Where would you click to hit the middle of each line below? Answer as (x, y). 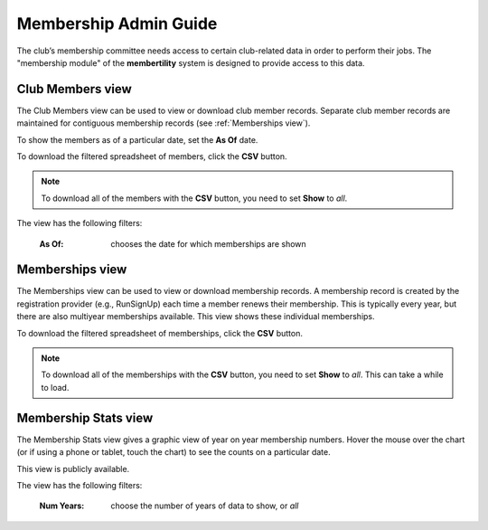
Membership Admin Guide (117, 24)
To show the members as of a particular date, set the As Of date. (137, 139)
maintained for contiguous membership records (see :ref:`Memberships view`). (164, 123)
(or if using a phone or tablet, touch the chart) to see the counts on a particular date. (174, 452)
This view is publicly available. (73, 468)
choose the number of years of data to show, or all (205, 506)
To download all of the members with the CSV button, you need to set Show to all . (194, 198)
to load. (55, 387)
